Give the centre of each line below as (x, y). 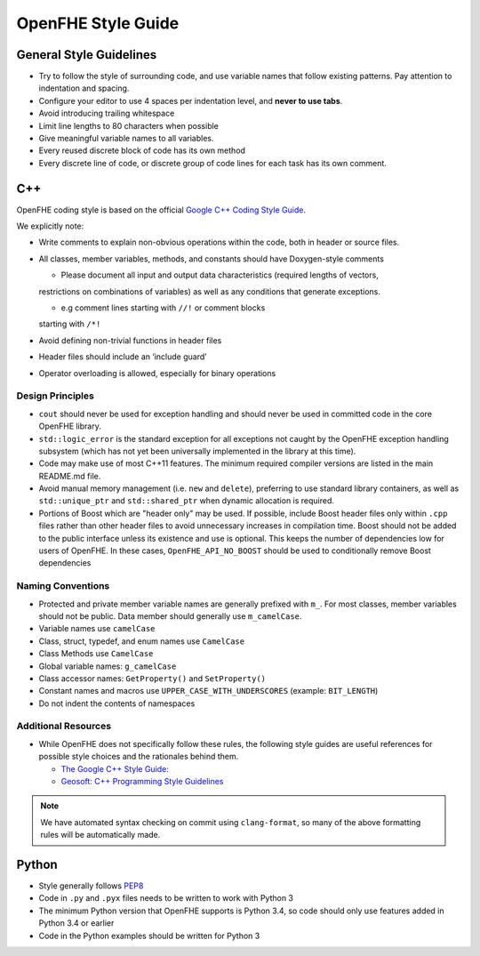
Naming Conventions (63, 586)
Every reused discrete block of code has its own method (142, 150)
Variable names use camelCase (97, 629)
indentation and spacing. (84, 88)
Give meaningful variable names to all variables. (126, 139)
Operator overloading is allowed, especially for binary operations (157, 373)
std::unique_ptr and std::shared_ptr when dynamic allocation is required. (187, 501)
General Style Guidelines (87, 55)
